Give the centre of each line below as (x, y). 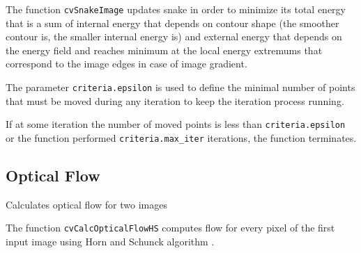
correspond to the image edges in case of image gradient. (126, 64)
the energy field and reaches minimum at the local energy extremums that (164, 50)
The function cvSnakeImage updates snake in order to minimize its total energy (176, 9)
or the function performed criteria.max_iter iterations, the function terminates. (181, 137)
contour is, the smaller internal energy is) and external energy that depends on (174, 36)
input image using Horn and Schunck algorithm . (110, 242)
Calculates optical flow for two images (86, 204)
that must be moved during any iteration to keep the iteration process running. (175, 100)
